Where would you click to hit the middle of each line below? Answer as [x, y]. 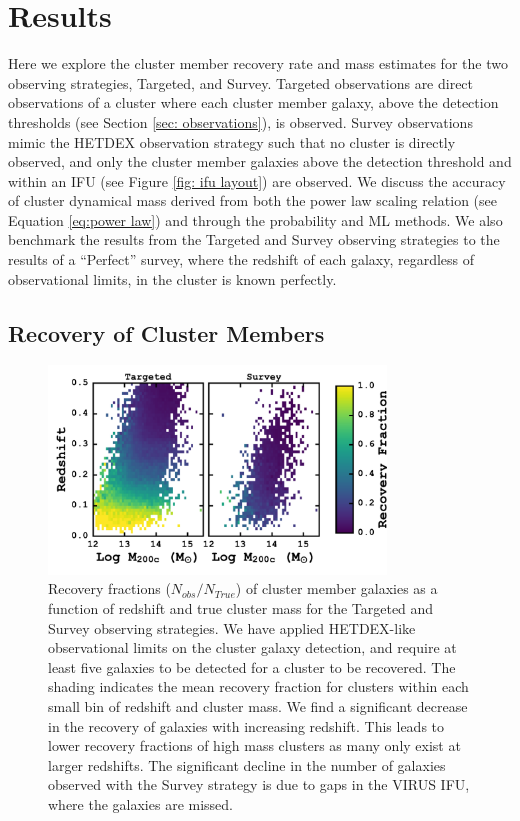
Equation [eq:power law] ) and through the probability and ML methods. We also [255, 219]
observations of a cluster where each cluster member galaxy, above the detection [253, 102]
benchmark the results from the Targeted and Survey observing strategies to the [254, 239]
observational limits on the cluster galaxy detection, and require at [252, 647]
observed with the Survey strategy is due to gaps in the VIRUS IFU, [259, 784]
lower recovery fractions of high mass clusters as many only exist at [254, 745]
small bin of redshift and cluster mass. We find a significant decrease [258, 705]
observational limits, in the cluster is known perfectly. [172, 278]
